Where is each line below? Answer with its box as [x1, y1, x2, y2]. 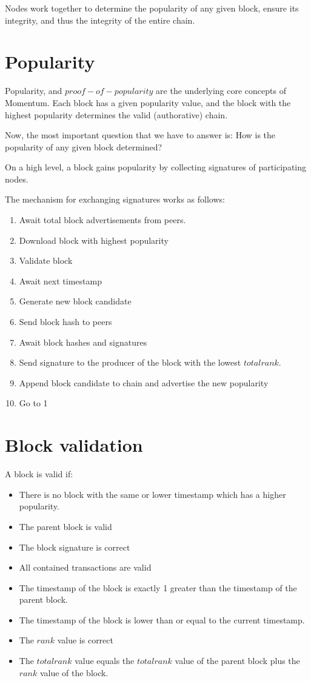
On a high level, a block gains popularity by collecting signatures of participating [5, 161, 307, 173]
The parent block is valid [19, 520, 112, 532]
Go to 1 [19, 397, 48, 409]
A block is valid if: [5, 468, 73, 480]
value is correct [57, 634, 113, 646]
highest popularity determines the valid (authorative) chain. [5, 108, 228, 121]
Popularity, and [5, 84, 62, 97]
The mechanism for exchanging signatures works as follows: [5, 193, 225, 206]
